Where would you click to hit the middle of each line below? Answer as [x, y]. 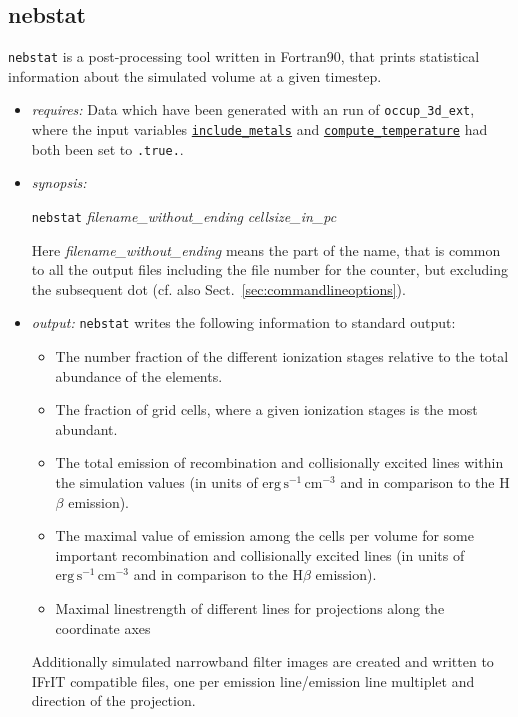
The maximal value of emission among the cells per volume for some [264, 535]
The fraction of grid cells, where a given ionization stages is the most [266, 409]
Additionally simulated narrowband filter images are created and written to [262, 661]
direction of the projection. [113, 700]
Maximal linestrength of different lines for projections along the [250, 608]
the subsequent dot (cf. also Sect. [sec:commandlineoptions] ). [218, 288]
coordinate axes [103, 627]
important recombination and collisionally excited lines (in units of [260, 554]
